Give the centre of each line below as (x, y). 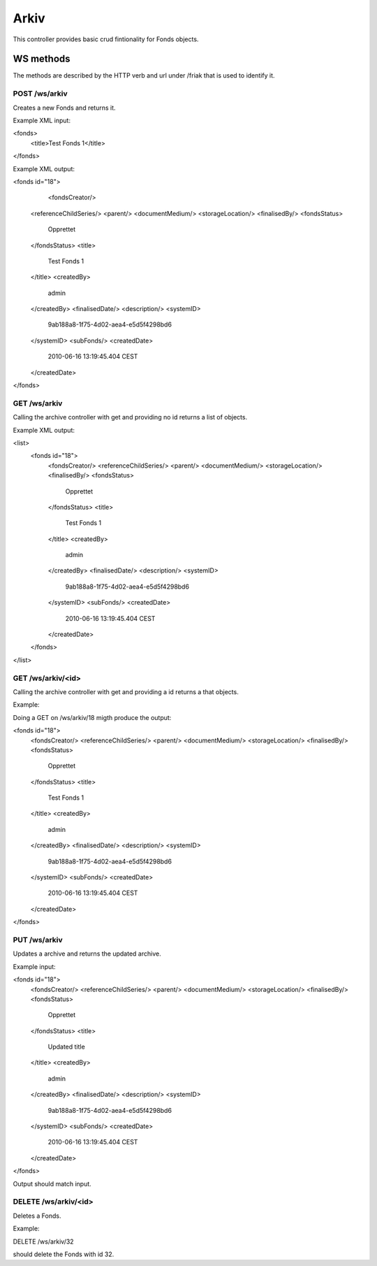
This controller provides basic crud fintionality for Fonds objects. (106, 39)
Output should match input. (52, 1184)
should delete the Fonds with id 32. (64, 1254)
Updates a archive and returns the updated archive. (87, 954)
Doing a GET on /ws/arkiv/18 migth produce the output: (92, 717)
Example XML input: (42, 120)
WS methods (42, 59)
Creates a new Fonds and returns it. (64, 108)
